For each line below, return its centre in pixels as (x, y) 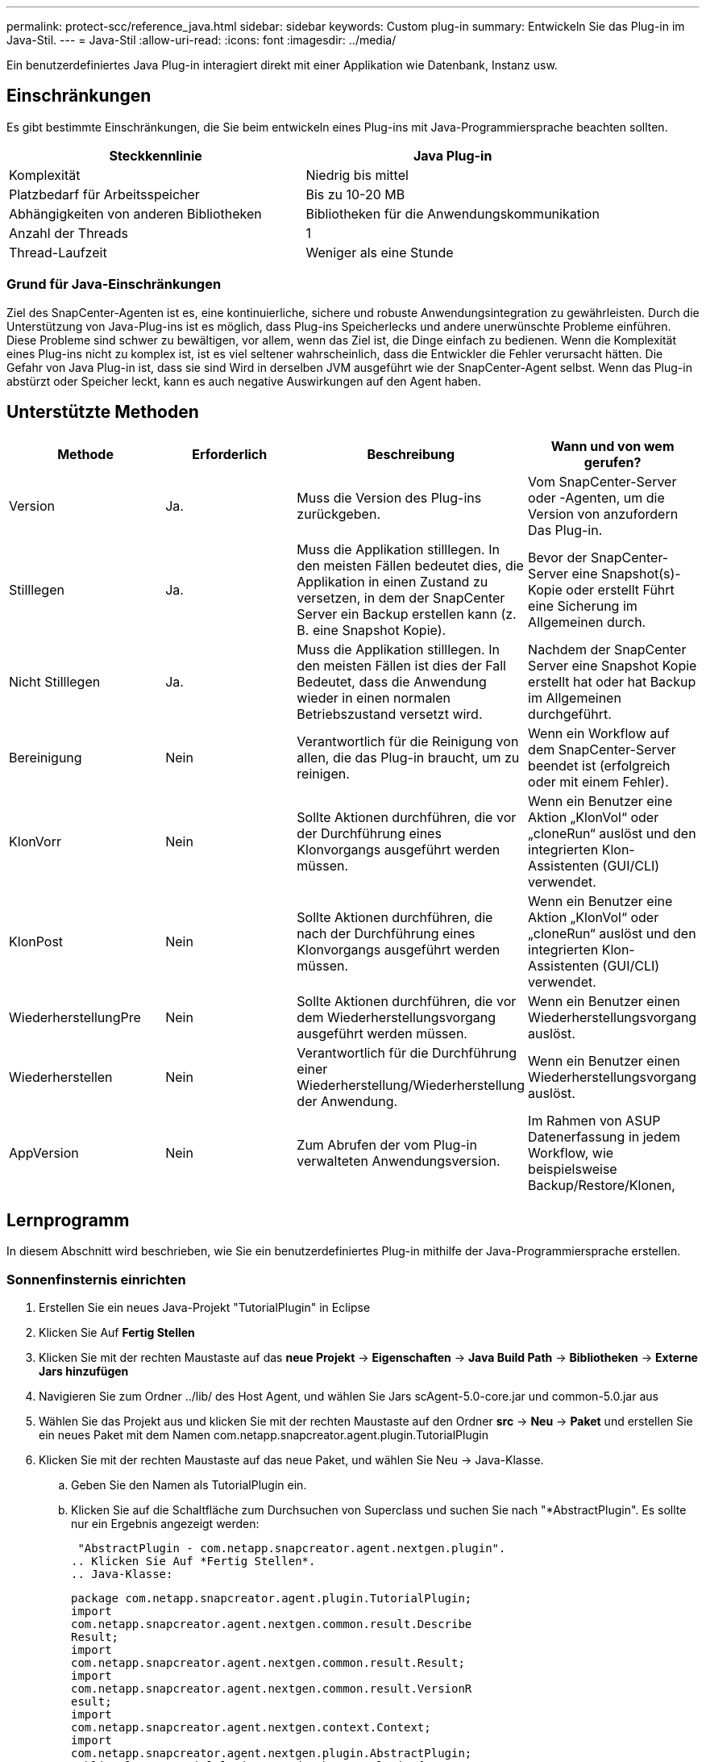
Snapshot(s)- (641, 574)
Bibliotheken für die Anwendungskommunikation (453, 213)
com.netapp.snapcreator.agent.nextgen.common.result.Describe (272, 1624)
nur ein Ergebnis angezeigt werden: (165, 1524)
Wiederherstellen (61, 1077)
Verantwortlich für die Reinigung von (408, 742)
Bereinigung (46, 758)
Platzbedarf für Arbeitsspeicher (104, 194)
